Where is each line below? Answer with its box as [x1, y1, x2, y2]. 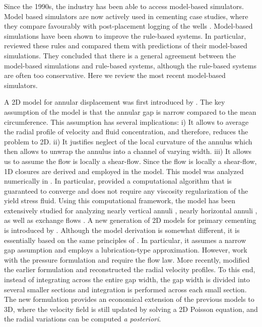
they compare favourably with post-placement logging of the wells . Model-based [4, 21, 253, 31]
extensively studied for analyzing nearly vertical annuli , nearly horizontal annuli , [4, 205, 257, 215]
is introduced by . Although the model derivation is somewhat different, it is [4, 225, 240, 235]
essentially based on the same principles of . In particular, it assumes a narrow [4, 234, 246, 245]
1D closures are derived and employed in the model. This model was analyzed [4, 166, 244, 176]
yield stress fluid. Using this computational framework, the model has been [4, 195, 236, 206]
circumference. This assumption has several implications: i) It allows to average [4, 116, 249, 127]
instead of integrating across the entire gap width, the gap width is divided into [4, 274, 250, 285]
